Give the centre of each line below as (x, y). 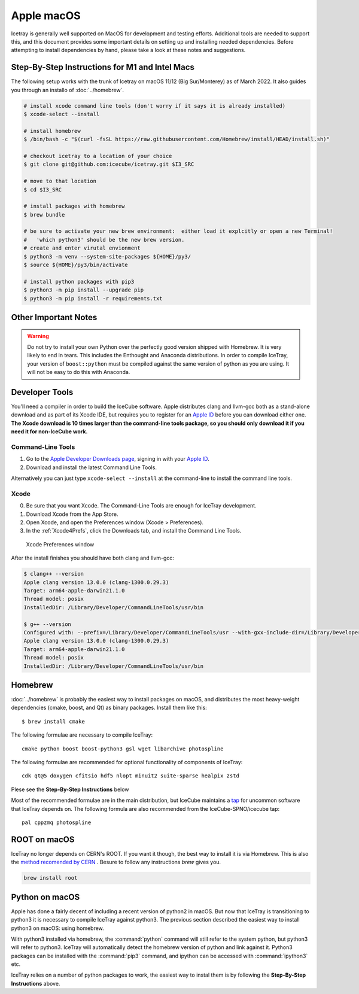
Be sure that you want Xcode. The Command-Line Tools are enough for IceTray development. (141, 506)
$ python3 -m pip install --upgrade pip (83, 290)
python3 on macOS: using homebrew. (57, 928)
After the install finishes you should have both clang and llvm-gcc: (93, 558)
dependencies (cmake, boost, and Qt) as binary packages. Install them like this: (109, 708)
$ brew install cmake (53, 721)
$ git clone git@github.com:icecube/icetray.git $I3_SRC (109, 164)
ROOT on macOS (43, 839)
